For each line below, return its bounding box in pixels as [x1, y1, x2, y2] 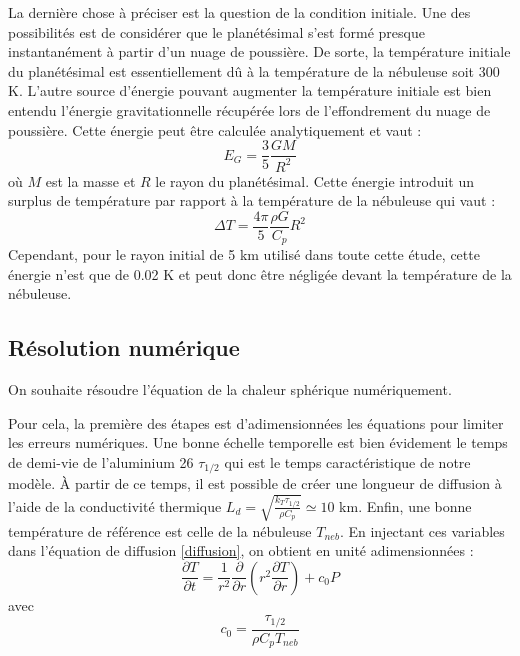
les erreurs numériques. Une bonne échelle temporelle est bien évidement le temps [8, 432, 508, 453]
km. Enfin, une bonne [339, 495, 472, 516]
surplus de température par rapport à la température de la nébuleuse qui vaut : [8, 190, 496, 211]
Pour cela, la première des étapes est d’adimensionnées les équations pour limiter [8, 412, 504, 433]
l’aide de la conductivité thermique [8, 495, 222, 516]
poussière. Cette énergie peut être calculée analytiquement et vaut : [8, 119, 422, 140]
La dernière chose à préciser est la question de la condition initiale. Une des [8, 2, 471, 22]
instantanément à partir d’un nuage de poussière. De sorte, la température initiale [8, 41, 511, 62]
